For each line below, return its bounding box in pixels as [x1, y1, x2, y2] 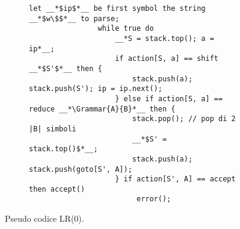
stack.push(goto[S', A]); [29, 165, 132, 174]
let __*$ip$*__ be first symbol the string [29, 4, 206, 13]
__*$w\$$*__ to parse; [29, 14, 120, 23]
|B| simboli [29, 124, 76, 133]
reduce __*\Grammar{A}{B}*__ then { [29, 104, 176, 113]
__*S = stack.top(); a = [115, 34, 214, 43]
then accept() [29, 184, 85, 193]
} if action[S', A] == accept [115, 175, 236, 184]
